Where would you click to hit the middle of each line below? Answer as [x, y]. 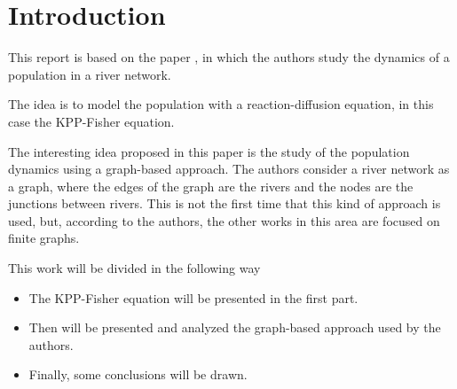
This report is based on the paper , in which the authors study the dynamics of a [229, 57]
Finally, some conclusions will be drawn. [138, 374]
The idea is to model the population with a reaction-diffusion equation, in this [221, 104]
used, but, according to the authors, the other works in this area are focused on [224, 220]
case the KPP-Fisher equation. [91, 121]
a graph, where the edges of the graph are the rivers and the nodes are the [211, 186]
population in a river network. [90, 74]
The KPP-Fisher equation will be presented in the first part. [193, 297]
